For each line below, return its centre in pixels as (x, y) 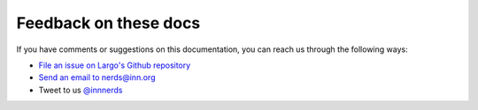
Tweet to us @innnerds (81, 90)
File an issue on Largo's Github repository (115, 65)
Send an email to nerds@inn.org (97, 77)
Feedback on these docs (108, 23)
